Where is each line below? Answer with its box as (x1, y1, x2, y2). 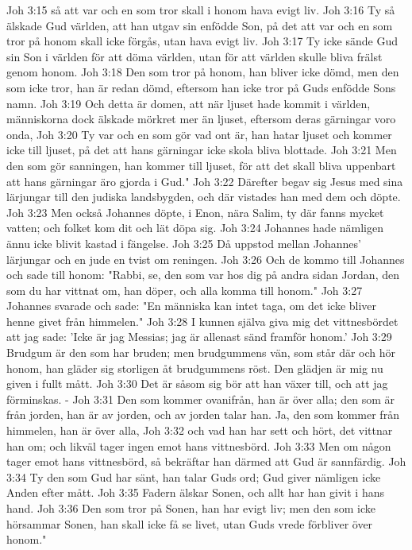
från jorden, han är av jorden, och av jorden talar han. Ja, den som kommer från (6, 406, 399, 423)
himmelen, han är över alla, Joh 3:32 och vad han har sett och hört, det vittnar (6, 422, 393, 439)
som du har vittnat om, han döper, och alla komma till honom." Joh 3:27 (6, 281, 363, 298)
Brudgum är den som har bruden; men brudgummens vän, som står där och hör (6, 344, 396, 361)
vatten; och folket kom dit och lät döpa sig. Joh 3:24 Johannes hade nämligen (6, 219, 383, 236)
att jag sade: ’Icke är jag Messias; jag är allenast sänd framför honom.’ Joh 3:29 (6, 328, 392, 345)
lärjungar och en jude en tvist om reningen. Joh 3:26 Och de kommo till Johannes (6, 250, 405, 267)
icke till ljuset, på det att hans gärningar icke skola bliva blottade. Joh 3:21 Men (6, 141, 397, 158)
